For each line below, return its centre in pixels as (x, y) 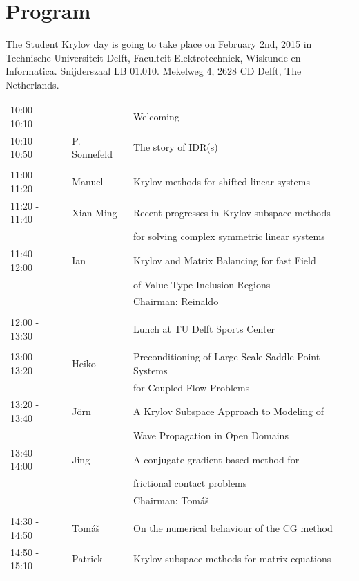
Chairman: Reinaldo (176, 301)
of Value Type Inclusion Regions (202, 284)
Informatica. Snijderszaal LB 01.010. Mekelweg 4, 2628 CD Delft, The (154, 71)
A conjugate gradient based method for (216, 459)
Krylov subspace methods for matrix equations (232, 559)
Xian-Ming (95, 212)
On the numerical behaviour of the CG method (233, 527)
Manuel (88, 182)
